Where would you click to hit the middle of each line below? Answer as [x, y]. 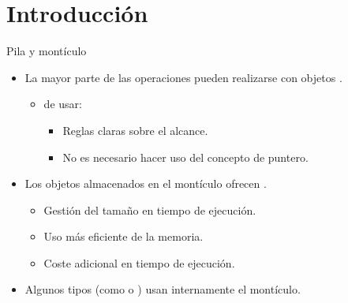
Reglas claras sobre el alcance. [135, 130]
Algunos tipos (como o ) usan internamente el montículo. [163, 289]
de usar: [63, 104]
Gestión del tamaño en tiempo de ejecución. [150, 209]
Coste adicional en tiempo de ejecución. [139, 262]
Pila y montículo [47, 51]
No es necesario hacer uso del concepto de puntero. [185, 157]
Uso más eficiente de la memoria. [123, 236]
